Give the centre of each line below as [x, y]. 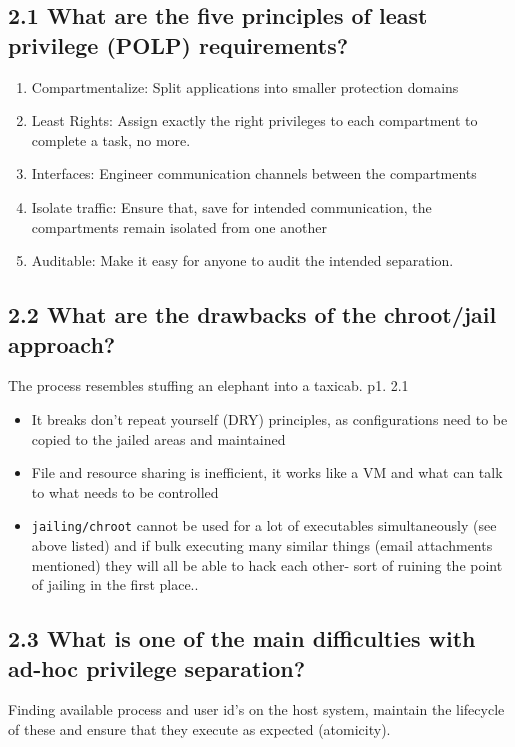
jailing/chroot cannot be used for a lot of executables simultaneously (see [264, 525]
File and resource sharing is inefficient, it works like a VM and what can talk [267, 472]
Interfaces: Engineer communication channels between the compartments [254, 173]
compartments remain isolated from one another [179, 226]
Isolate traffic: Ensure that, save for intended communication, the [231, 206]
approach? [62, 343]
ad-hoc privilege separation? [157, 667]
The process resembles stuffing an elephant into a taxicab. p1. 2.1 [208, 385]
